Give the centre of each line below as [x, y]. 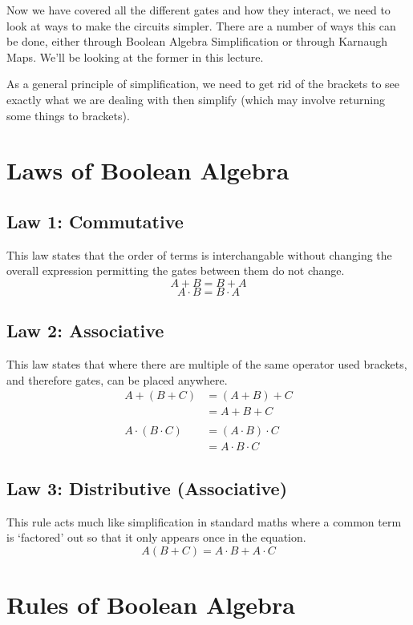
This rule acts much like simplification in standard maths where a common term [204, 521]
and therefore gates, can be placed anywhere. [117, 379]
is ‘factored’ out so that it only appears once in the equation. [156, 537]
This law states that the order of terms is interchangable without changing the [199, 254]
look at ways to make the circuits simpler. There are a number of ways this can [201, 25]
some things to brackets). [68, 115]
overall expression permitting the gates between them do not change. [176, 270]
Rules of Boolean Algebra [151, 605]
